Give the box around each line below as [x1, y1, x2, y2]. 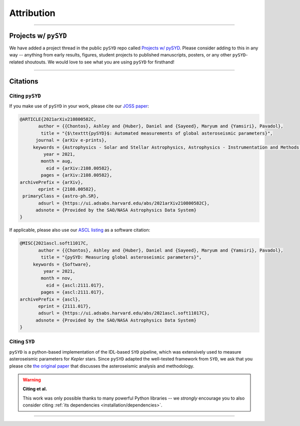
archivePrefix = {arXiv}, [19, 179, 83, 185]
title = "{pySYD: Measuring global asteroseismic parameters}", [40, 255, 202, 260]
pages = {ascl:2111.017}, [40, 290, 104, 295]
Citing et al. [22, 386, 47, 392]
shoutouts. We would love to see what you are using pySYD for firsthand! [24, 59, 174, 65]
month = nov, [40, 275, 73, 281]
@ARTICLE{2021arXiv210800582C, [19, 116, 97, 122]
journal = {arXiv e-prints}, [35, 137, 107, 143]
